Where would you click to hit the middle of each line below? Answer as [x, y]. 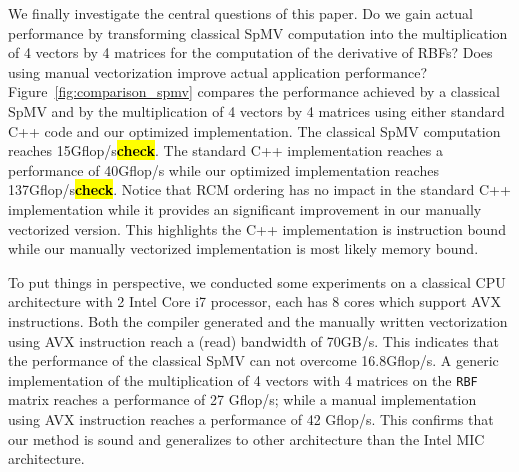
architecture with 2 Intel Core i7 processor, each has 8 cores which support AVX [254, 301]
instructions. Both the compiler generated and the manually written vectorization [258, 320]
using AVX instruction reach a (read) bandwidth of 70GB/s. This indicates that [253, 340]
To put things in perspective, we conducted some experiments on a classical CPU [257, 281]
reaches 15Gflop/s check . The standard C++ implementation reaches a [226, 150]
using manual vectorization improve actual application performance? [218, 71]
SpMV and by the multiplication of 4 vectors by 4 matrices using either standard [256, 110]
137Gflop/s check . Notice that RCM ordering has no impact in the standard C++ [259, 189]
